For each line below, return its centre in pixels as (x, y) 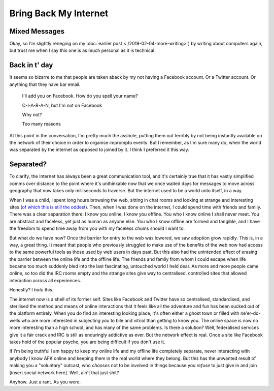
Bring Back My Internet (59, 13)
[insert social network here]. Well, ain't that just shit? (64, 372)
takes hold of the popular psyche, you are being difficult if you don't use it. (87, 342)
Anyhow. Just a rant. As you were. (45, 382)
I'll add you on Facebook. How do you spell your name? (80, 96)
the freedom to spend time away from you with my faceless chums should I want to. (97, 228)
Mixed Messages (37, 31)
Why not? (32, 114)
